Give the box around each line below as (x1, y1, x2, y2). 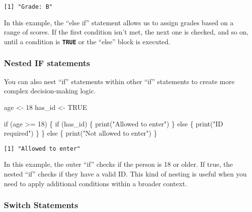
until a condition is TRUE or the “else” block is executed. (4, 36, 170, 46)
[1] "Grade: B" (4, 3, 53, 10)
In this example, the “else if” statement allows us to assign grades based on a (4, 17, 234, 27)
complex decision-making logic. (4, 86, 96, 96)
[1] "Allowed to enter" (4, 145, 81, 152)
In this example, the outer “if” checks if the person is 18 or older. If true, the (4, 159, 233, 169)
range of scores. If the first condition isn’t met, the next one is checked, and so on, (4, 27, 249, 37)
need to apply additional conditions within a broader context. (4, 178, 187, 188)
